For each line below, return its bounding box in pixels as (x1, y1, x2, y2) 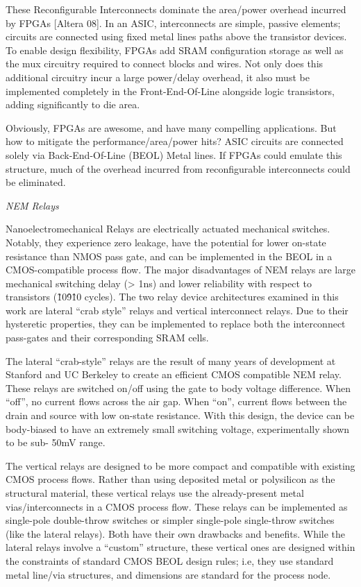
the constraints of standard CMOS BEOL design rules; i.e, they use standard (6, 553, 334, 568)
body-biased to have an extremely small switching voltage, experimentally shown (6, 421, 350, 436)
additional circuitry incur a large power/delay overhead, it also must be (6, 69, 310, 84)
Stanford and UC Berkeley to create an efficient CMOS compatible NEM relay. (6, 367, 342, 382)
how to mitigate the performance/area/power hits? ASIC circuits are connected (6, 134, 344, 148)
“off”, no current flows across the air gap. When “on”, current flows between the (6, 394, 347, 409)
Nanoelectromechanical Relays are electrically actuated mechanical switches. (6, 221, 330, 236)
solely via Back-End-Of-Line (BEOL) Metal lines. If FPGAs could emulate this (6, 147, 342, 162)
